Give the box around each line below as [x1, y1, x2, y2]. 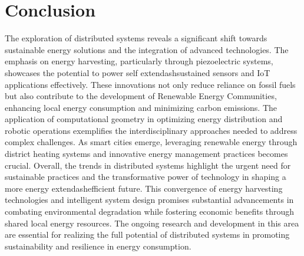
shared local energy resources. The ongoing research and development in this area [5, 216, 299, 229]
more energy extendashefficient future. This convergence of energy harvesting [5, 182, 283, 194]
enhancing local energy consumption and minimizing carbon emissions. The [5, 101, 277, 113]
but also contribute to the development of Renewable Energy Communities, [5, 90, 277, 102]
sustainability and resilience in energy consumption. [5, 239, 191, 252]
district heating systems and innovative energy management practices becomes [5, 147, 288, 160]
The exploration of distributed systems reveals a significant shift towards [5, 32, 267, 44]
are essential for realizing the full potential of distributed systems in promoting [5, 228, 290, 241]
